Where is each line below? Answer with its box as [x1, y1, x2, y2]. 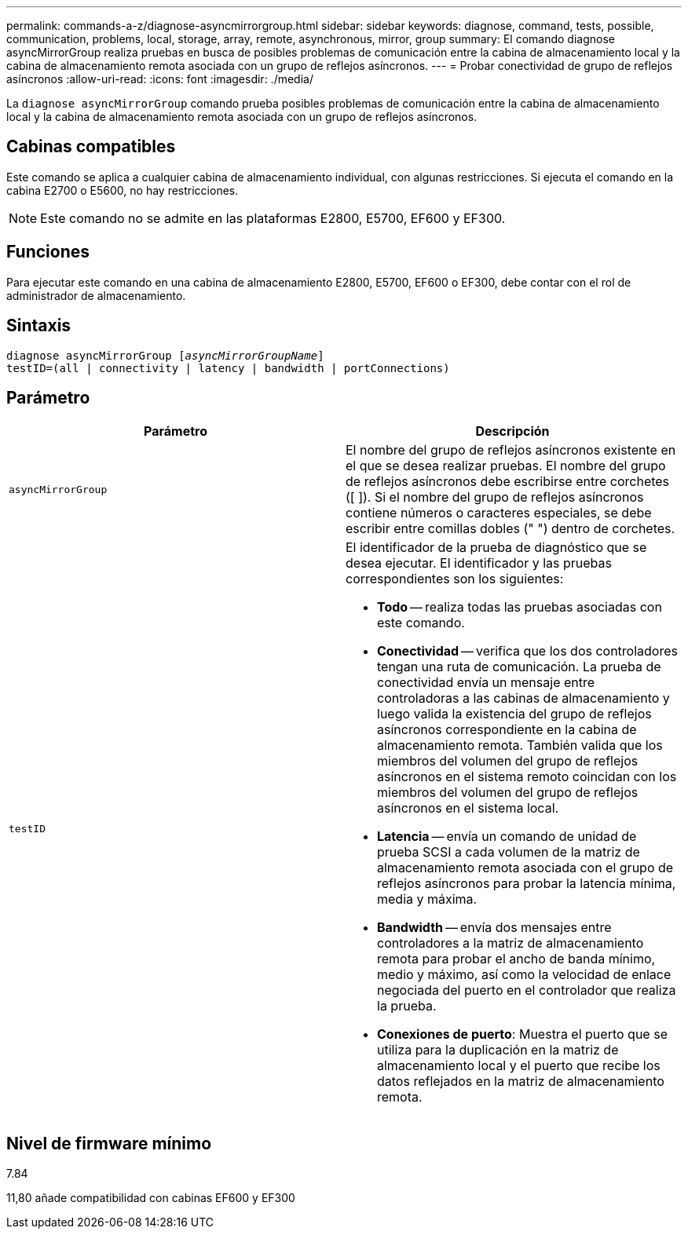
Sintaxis [6, 316, 71, 336]
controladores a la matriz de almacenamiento [377, 935, 644, 952]
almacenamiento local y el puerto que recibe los [377, 1058, 661, 1074]
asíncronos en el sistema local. [377, 800, 559, 817]
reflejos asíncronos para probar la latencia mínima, [377, 875, 676, 892]
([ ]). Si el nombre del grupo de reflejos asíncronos [346, 489, 644, 506]
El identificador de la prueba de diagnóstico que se [346, 539, 647, 556]
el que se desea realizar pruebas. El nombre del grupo [346, 458, 666, 474]
